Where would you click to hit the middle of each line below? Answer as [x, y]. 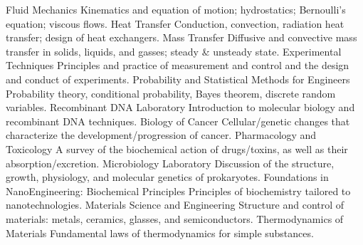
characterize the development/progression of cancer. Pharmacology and [161, 135]
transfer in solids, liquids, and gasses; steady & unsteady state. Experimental [174, 51]
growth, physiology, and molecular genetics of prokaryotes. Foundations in [167, 177]
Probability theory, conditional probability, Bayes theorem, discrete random [171, 93]
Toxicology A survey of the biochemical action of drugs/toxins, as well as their [177, 148]
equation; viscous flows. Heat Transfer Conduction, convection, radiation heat [175, 23]
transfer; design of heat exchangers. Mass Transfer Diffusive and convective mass [181, 37]
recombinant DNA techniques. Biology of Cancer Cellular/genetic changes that [178, 121]
